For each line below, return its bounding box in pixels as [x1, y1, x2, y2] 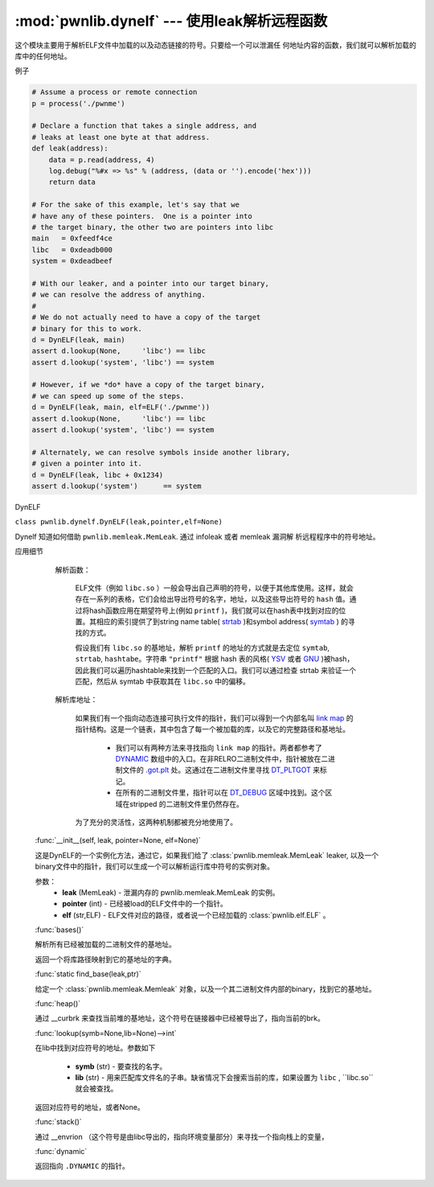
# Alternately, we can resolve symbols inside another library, [31, 447, 291, 457]
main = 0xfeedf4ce [31, 234, 113, 243]
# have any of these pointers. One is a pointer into [31, 212, 252, 220]
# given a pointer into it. [31, 459, 142, 468]
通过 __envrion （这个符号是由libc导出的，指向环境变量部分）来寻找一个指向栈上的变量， [35, 1132, 329, 1141]
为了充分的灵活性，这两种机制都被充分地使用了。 [75, 817, 237, 827]
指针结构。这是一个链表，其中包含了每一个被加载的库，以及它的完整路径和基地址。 [75, 725, 350, 734]
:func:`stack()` [35, 1117, 82, 1127]
